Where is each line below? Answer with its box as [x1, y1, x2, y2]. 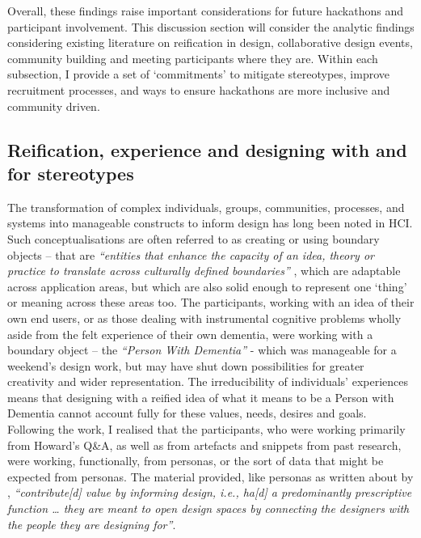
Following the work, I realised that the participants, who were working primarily [7, 421, 406, 438]
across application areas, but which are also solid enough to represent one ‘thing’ [7, 277, 407, 294]
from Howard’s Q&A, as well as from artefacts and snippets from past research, [7, 436, 402, 453]
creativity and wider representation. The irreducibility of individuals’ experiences [7, 373, 409, 390]
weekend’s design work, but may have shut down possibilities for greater [7, 357, 364, 374]
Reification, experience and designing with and [7, 137, 407, 162]
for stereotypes [7, 160, 134, 185]
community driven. [7, 97, 100, 114]
